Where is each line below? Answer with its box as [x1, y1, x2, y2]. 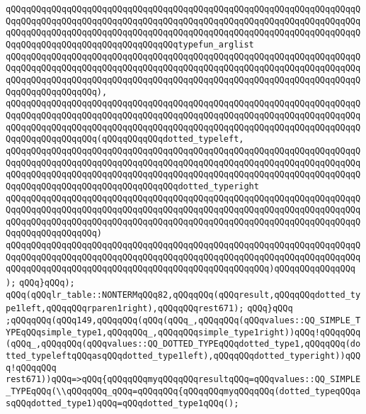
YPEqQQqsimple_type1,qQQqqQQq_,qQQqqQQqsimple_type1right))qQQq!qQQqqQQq [6, 327, 361, 337]
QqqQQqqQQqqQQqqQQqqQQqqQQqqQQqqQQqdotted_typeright [6, 181, 259, 191]
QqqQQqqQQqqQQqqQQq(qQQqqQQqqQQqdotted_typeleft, [6, 134, 244, 145]
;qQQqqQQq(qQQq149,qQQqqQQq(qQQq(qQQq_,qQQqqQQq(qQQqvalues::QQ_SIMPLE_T [6, 315, 361, 326]
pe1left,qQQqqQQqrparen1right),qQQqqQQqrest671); [6, 303, 244, 314]
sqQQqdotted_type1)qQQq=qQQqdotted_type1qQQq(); [6, 398, 239, 408]
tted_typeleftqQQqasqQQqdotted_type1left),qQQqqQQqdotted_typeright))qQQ [6, 351, 361, 362]
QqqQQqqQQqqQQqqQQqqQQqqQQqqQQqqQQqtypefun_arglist [6, 39, 254, 50]
